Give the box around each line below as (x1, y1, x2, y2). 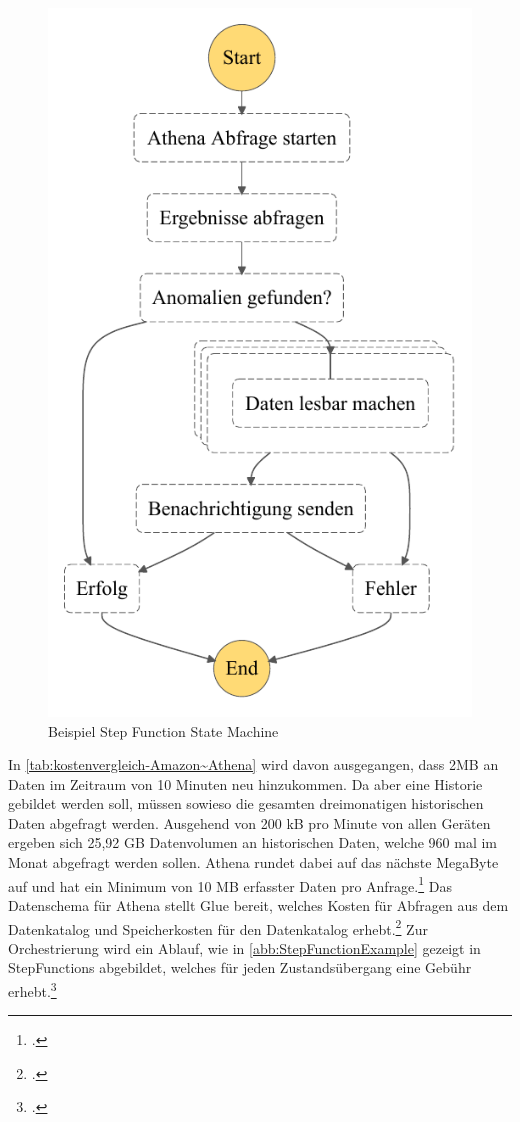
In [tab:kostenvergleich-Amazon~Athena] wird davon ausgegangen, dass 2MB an (8, 754, 499, 775)
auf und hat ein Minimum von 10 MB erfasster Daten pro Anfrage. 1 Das (8, 872, 452, 896)
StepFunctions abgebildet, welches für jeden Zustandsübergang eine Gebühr (8, 957, 472, 978)
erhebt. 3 (8, 977, 57, 1001)
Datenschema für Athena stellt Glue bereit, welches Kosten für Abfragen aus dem (8, 894, 509, 915)
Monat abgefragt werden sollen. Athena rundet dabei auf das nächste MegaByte (8, 852, 499, 873)
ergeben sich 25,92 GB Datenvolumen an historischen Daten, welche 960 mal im (8, 832, 497, 853)
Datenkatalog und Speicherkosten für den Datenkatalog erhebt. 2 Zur (8, 915, 428, 939)
